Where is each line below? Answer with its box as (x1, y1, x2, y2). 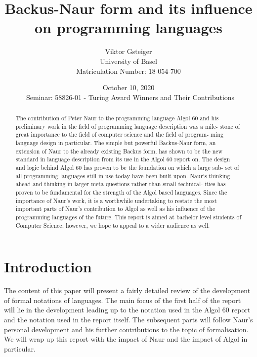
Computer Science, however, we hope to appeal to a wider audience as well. (15, 221, 210, 229)
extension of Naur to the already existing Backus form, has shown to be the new (15, 147, 223, 155)
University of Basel (100, 55, 157, 66)
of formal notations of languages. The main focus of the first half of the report (4, 295, 241, 305)
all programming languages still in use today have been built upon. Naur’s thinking (15, 171, 230, 180)
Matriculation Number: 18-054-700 (76, 65, 181, 76)
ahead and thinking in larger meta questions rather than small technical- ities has (15, 180, 226, 188)
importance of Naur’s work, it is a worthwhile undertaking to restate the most (15, 196, 217, 204)
